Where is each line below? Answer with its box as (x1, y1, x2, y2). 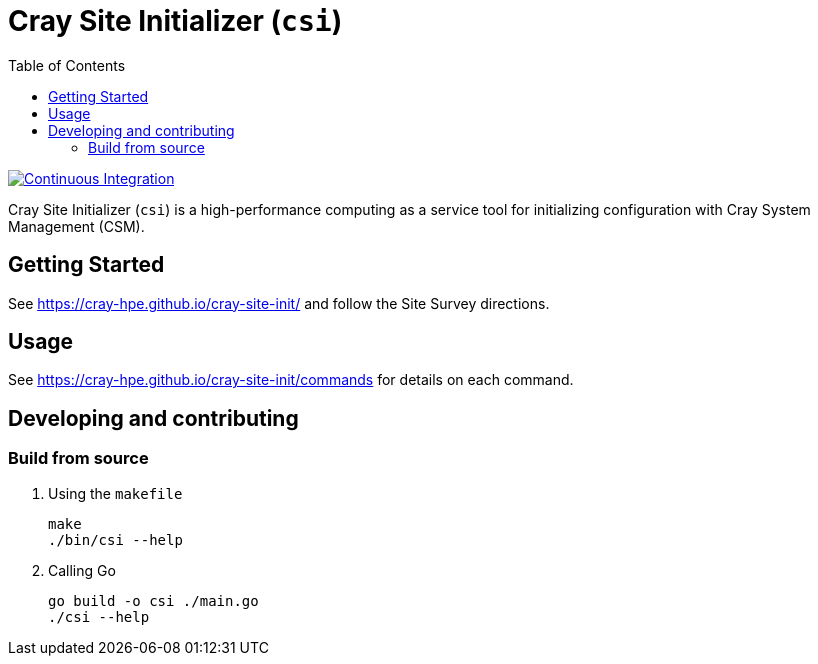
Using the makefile (48, 484, 183, 502)
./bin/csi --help (48, 531, 183, 548)
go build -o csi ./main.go (48, 592, 259, 609)
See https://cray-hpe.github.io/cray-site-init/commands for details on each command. (8, 371, 574, 389)
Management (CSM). (8, 217, 145, 235)
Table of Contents (8, 56, 126, 74)
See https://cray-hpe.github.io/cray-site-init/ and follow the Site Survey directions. (8, 294, 550, 312)
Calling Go (48, 561, 116, 579)
